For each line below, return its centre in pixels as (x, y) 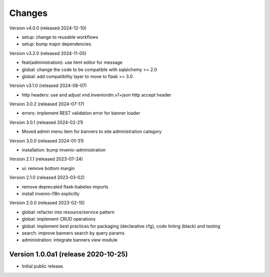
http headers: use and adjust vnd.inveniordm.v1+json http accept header (96, 94)
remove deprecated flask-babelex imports (65, 186)
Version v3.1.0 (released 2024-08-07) (48, 85)
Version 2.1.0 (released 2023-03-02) (47, 177)
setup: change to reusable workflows (60, 37)
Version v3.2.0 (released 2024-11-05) (48, 53)
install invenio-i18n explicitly (51, 193)
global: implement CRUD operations (59, 219)
